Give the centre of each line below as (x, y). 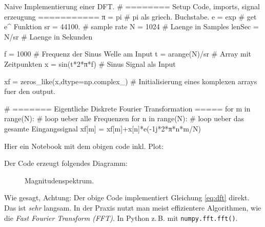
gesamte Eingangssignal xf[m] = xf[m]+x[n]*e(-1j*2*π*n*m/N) (103, 128)
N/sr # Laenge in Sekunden (48, 36)
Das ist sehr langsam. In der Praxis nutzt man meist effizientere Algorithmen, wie (133, 207)
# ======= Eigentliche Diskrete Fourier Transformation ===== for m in (127, 108)
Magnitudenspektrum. (59, 180)
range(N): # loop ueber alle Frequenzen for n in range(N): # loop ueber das (124, 118)
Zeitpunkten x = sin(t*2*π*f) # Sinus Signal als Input (90, 63)
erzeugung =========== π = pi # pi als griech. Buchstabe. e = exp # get (130, 16)
